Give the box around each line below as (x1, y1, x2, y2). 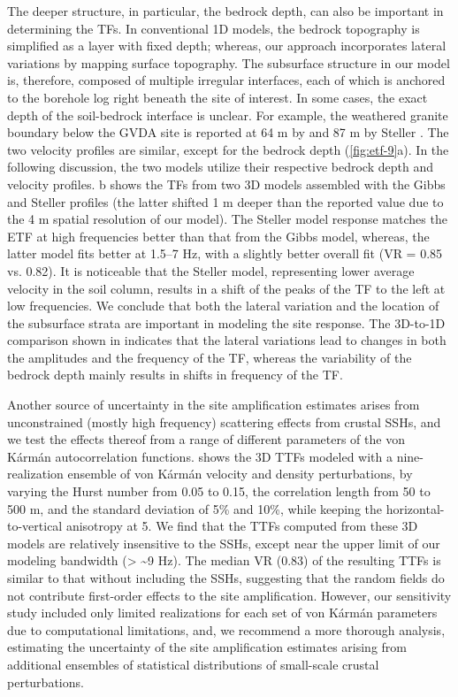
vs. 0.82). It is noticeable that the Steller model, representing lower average (7, 261, 415, 280)
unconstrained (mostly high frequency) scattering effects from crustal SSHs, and (7, 412, 441, 431)
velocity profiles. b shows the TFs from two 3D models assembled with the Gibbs (7, 174, 446, 193)
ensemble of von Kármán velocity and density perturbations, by (67, 464, 413, 483)
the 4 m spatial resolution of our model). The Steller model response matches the (7, 210, 447, 228)
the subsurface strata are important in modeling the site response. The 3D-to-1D (7, 313, 446, 332)
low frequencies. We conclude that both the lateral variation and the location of (7, 296, 439, 315)
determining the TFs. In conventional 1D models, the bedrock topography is (7, 19, 420, 37)
